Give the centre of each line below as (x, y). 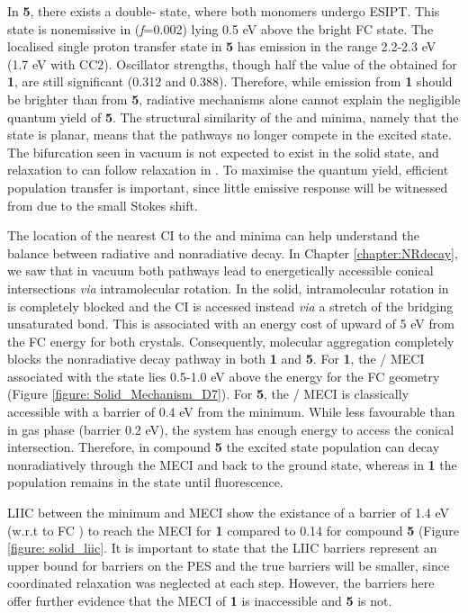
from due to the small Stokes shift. (103, 205)
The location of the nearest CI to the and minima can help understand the (213, 235)
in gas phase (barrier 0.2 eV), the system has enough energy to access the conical (231, 429)
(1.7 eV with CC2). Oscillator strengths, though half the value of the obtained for (232, 63)
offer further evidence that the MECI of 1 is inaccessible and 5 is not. (200, 600)
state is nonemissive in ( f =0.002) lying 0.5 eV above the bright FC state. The (220, 28)
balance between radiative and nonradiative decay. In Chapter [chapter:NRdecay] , (233, 252)
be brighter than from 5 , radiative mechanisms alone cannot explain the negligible (234, 99)
